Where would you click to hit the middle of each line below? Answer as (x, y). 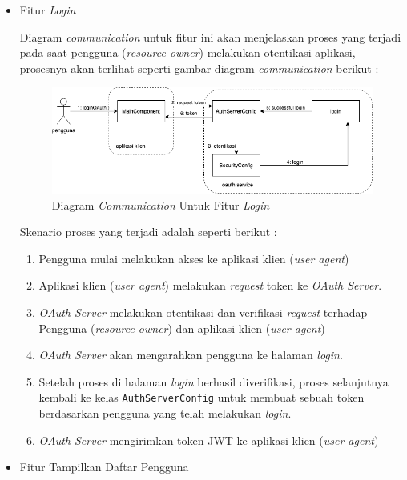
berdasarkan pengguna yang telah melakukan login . (165, 413)
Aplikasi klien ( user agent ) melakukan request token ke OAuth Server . (210, 285)
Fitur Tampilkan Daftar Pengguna (104, 467)
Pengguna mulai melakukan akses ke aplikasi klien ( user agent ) (194, 258)
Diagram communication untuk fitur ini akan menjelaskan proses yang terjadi (210, 36)
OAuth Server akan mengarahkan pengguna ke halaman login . (191, 355)
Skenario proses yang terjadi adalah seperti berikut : (148, 232)
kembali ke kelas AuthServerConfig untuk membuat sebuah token (201, 397)
